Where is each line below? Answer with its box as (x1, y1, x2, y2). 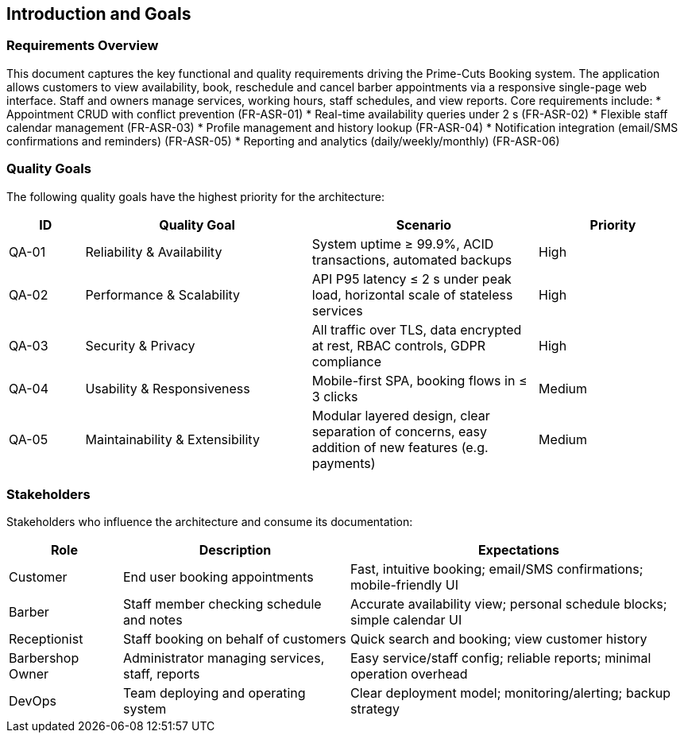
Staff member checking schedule (122, 596, 322, 613)
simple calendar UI (350, 612, 462, 629)
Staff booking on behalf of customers (122, 631, 346, 648)
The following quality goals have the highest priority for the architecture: (6, 189, 385, 203)
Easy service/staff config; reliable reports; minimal (350, 650, 651, 667)
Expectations (477, 542, 560, 559)
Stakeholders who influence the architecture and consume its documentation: (6, 515, 413, 529)
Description (199, 542, 272, 559)
